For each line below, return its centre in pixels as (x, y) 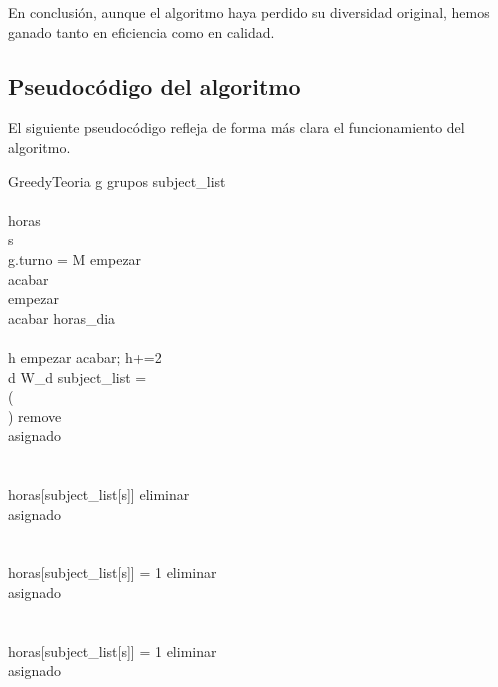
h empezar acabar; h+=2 (85, 356)
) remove (35, 415)
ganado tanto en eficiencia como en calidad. (141, 31)
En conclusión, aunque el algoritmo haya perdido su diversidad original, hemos (249, 12)
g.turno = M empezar (75, 258)
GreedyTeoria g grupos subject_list (117, 180)
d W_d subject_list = (77, 376)
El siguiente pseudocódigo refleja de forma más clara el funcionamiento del (236, 127)
